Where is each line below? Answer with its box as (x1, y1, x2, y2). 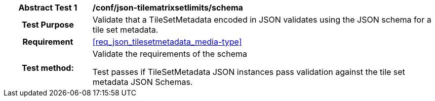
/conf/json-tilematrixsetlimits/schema (92, 3, 243, 13)
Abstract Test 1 (18, 3, 77, 13)
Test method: (21, 63, 74, 73)
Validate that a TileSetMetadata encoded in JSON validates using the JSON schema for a (92, 15, 431, 25)
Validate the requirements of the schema (92, 49, 248, 59)
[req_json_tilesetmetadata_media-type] (92, 37, 242, 47)
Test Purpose (21, 20, 74, 30)
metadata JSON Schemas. (92, 77, 193, 87)
